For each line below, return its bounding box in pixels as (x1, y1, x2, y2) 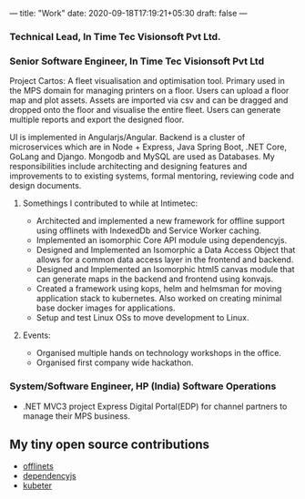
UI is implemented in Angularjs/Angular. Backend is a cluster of (9, 132, 246, 143)
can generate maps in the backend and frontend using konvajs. (36, 273, 274, 285)
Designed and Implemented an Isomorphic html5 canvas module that (36, 264, 295, 275)
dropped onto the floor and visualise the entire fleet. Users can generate (9, 105, 281, 116)
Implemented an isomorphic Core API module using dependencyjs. (36, 235, 288, 246)
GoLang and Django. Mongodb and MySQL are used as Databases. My (9, 151, 275, 162)
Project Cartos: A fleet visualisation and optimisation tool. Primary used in (9, 76, 285, 87)
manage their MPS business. (22, 410, 130, 422)
